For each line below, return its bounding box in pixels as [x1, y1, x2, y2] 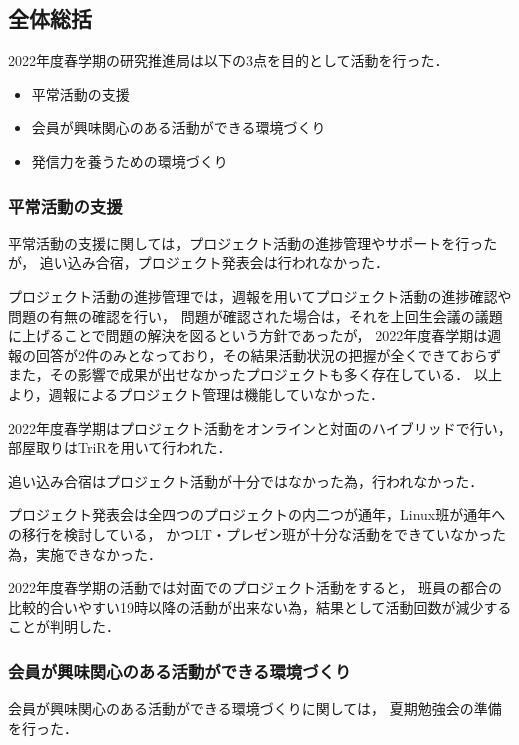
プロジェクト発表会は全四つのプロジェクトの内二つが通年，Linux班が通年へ [8, 504, 506, 525]
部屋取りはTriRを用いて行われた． [8, 437, 232, 458]
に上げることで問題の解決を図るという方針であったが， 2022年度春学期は [8, 325, 488, 346]
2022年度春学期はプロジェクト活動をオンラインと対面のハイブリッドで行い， [8, 417, 512, 438]
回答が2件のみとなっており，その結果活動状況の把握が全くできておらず [35, 344, 502, 365]
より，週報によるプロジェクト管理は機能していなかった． [8, 383, 384, 404]
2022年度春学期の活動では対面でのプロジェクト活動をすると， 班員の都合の [8, 577, 503, 598]
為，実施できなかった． [8, 543, 162, 564]
